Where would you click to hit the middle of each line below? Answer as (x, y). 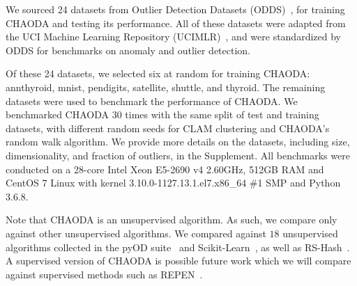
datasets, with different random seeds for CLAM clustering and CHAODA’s (168, 128)
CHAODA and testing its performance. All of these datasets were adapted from (176, 23)
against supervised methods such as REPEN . (104, 274)
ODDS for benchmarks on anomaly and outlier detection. (128, 50)
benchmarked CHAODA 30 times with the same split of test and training (162, 114)
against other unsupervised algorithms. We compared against (136, 233)
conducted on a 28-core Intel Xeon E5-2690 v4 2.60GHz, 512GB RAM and (165, 169)
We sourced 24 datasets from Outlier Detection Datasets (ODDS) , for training (175, 9)
